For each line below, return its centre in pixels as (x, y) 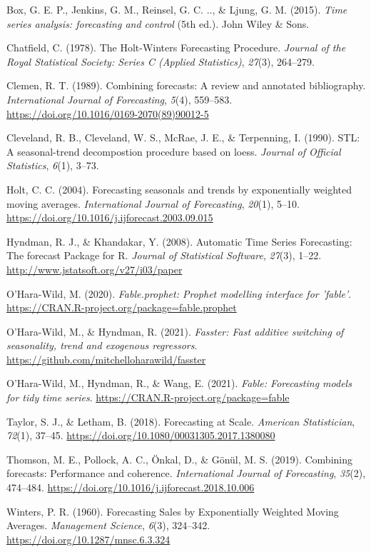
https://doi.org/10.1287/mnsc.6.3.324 (88, 539)
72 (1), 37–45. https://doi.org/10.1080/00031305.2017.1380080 (141, 435)
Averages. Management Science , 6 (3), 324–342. (108, 525)
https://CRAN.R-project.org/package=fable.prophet (122, 307)
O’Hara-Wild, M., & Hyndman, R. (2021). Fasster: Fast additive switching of (175, 331)
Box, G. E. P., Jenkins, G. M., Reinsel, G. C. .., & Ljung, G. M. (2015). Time (177, 9)
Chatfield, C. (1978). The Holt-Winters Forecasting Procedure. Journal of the (176, 47)
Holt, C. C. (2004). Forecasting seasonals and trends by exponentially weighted (179, 189)
